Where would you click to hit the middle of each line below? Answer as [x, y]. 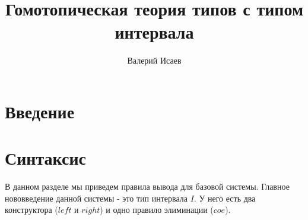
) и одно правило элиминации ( [157, 210]
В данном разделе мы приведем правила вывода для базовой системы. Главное [147, 186]
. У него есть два [225, 198]
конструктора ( [31, 210]
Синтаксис [46, 158]
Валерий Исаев [154, 60]
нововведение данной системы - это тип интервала [96, 198]
